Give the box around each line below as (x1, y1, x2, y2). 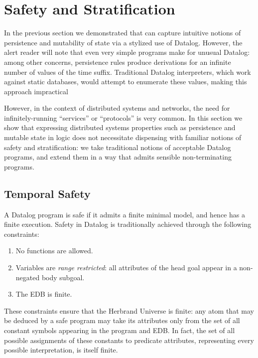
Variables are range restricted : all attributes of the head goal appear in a (15, 262, 237, 273)
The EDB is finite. (15, 289, 72, 299)
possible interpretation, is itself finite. (4, 345, 118, 355)
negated (15, 272, 40, 282)
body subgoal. (41, 272, 85, 282)
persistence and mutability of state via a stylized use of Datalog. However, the (4, 37, 243, 47)
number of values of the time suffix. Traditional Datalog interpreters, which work (4, 66, 251, 77)
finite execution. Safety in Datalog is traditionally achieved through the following (4, 219, 252, 229)
